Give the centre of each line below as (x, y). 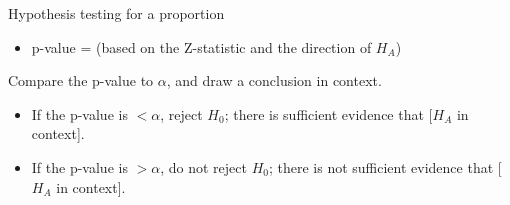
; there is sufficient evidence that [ (328, 113)
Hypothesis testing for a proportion (116, 13)
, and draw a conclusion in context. (274, 80)
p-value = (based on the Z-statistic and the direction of (201, 46)
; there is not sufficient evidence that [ (385, 166)
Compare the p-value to (81, 80)
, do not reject (203, 166)
